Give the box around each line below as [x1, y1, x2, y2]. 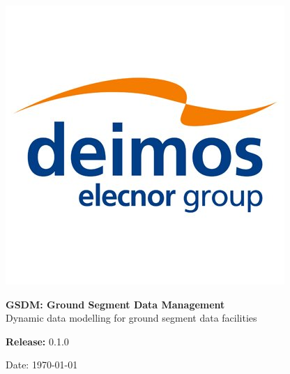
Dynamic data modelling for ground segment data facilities [6, 311, 257, 325]
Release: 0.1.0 [6, 334, 69, 348]
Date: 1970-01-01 [6, 357, 78, 372]
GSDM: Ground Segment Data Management [6, 297, 225, 311]
